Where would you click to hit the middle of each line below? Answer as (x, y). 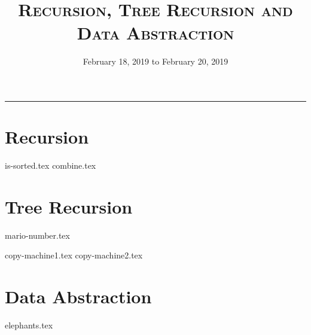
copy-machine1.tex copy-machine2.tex (74, 255)
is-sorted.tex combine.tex (51, 165)
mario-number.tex (37, 235)
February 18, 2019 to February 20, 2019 (155, 61)
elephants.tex (29, 325)
